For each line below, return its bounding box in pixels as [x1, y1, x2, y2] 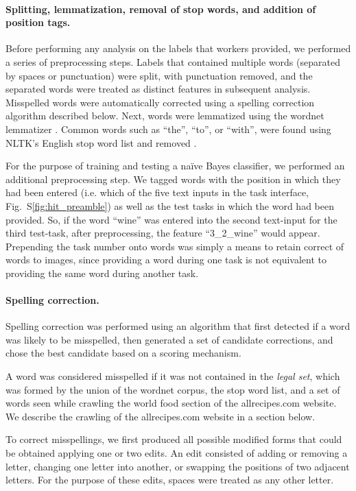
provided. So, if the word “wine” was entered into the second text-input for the [5, 212, 337, 226]
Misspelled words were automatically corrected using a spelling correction [5, 95, 315, 109]
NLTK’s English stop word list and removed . [5, 135, 197, 149]
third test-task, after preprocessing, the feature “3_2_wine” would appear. [5, 226, 320, 240]
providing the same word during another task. [5, 265, 199, 280]
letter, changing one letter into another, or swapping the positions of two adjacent [5, 459, 350, 473]
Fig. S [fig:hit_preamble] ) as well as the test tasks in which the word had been [5, 198, 334, 213]
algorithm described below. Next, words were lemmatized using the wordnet [5, 108, 324, 123]
